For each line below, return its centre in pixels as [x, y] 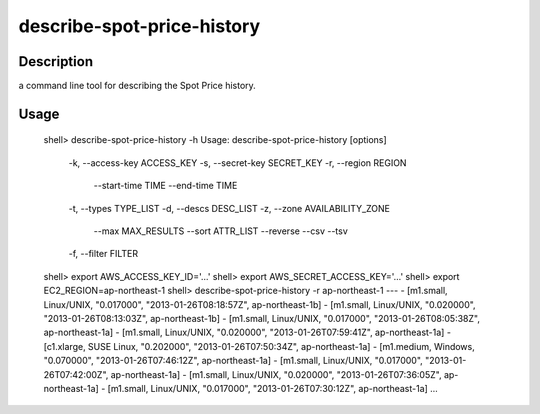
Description [56, 61]
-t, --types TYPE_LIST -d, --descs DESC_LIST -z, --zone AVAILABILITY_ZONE [229, 208]
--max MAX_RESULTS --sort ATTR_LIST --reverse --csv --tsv [221, 231]
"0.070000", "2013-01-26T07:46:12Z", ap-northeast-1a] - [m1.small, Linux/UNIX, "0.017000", [233, 361]
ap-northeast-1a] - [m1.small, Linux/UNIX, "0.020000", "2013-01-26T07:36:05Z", [276, 374]
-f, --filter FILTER [103, 254]
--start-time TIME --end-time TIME [165, 186]
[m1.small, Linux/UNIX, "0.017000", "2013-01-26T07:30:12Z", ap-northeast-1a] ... [273, 388]
